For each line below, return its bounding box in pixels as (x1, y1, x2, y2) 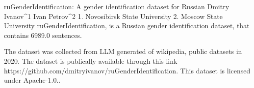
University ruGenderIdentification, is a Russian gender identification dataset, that (4, 20, 250, 31)
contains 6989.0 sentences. (4, 30, 82, 40)
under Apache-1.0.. (4, 75, 61, 85)
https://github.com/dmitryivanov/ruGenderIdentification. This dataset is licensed (4, 65, 251, 75)
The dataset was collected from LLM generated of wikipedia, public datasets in (4, 46, 242, 56)
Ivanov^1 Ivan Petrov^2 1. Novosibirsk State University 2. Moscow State (4, 11, 223, 21)
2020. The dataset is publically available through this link (4, 55, 178, 66)
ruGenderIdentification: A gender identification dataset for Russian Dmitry (4, 1, 229, 11)
